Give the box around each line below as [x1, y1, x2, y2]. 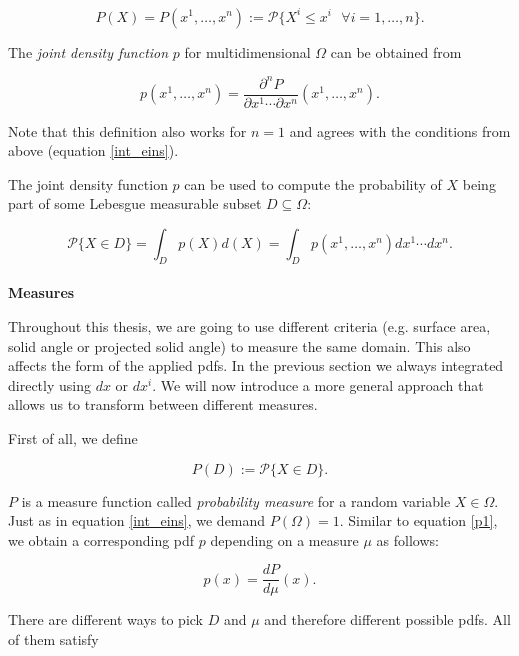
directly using [8, 374, 91, 395]
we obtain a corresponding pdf [8, 529, 195, 550]
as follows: [376, 529, 439, 550]
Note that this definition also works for [8, 120, 247, 141]
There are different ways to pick [8, 609, 203, 630]
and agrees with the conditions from [289, 120, 511, 141]
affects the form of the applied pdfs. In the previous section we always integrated [8, 355, 504, 376]
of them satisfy [8, 629, 99, 650]
